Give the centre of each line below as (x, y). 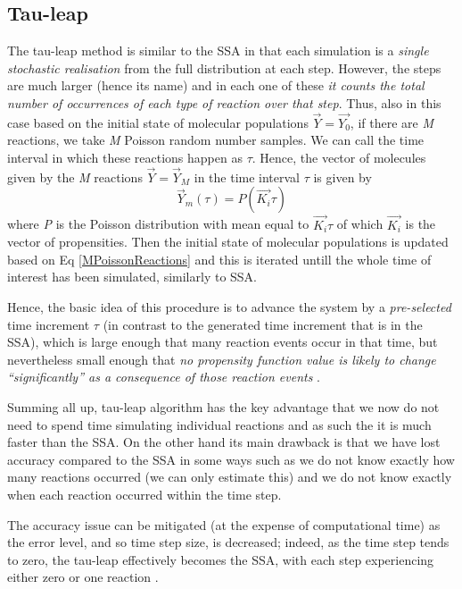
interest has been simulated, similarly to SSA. (132, 277)
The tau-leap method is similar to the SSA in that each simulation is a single (218, 50)
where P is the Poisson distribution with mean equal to (158, 224)
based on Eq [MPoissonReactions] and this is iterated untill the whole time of (219, 259)
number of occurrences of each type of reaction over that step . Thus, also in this (224, 102)
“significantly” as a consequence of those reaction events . (164, 377)
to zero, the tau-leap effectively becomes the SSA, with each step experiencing (221, 559)
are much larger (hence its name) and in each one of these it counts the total (216, 85)
